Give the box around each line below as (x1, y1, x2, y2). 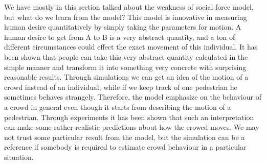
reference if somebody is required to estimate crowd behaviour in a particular (4, 142, 247, 152)
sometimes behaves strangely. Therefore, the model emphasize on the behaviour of (4, 91, 261, 102)
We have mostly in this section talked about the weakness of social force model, (4, 2, 254, 12)
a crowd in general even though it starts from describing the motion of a (4, 101, 231, 112)
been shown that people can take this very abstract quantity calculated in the (4, 51, 248, 62)
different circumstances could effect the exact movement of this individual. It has (4, 41, 258, 52)
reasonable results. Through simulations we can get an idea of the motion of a (4, 72, 249, 82)
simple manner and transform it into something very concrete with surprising (4, 61, 247, 72)
